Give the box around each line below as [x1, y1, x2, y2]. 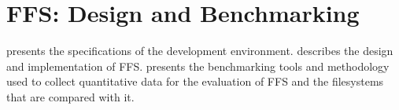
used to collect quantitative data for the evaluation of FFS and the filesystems [6, 73, 384, 90]
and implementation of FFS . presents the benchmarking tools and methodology [6, 57, 390, 74]
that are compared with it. [6, 88, 135, 104]
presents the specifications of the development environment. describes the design [6, 42, 393, 59]
